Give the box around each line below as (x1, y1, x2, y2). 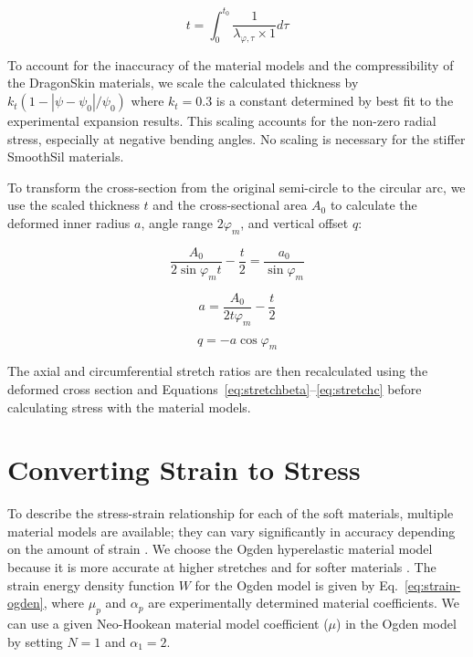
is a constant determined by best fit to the (215, 91, 454, 110)
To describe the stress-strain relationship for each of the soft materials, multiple (7, 504, 454, 523)
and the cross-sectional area (152, 195, 308, 214)
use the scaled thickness (7, 195, 140, 214)
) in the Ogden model (336, 614, 457, 633)
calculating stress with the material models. (7, 397, 251, 416)
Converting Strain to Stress (7, 451, 361, 488)
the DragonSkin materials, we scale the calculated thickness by (7, 73, 359, 92)
